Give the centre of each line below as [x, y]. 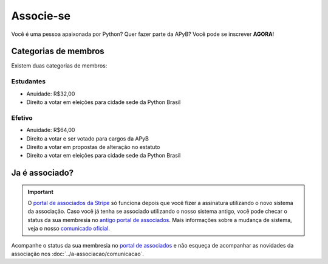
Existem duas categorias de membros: [59, 66]
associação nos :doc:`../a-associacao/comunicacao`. [77, 254]
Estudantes [29, 82]
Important [41, 192]
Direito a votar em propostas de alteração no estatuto [93, 147]
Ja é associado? [43, 173]
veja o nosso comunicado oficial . [69, 229]
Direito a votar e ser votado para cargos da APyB [87, 138]
